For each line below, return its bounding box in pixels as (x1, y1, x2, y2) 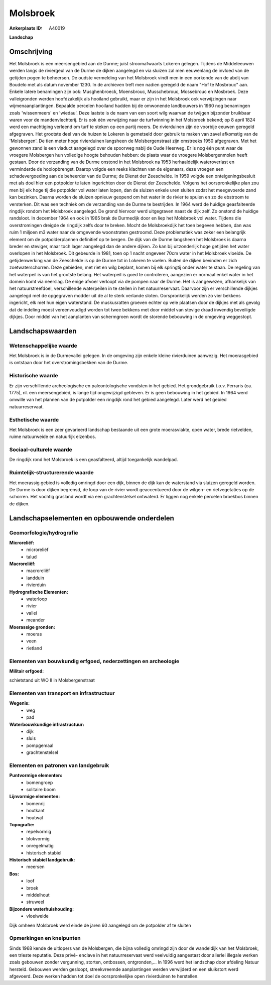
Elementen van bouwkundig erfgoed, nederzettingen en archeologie (9, 658, 180, 665)
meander (26, 617, 45, 623)
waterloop (26, 596, 48, 602)
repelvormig (26, 829, 52, 835)
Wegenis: (9, 700, 30, 706)
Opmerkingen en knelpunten (9, 935, 81, 942)
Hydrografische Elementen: (9, 589, 69, 595)
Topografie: (9, 822, 35, 828)
